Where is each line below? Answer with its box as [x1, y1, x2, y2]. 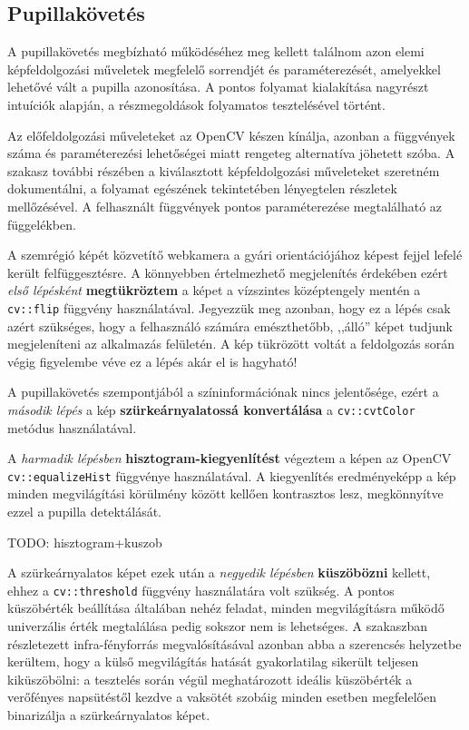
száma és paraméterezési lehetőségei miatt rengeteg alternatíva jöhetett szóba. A [7, 143, 455, 163]
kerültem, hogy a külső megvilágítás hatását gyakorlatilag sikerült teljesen [7, 652, 419, 671]
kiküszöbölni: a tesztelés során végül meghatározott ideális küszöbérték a [7, 669, 413, 688]
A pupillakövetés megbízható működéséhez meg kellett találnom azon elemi [7, 42, 425, 61]
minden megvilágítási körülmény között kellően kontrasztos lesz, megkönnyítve [7, 484, 444, 503]
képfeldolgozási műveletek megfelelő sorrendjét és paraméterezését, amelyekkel [7, 59, 441, 78]
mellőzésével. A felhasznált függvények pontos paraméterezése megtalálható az [7, 196, 443, 215]
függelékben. [7, 214, 76, 233]
